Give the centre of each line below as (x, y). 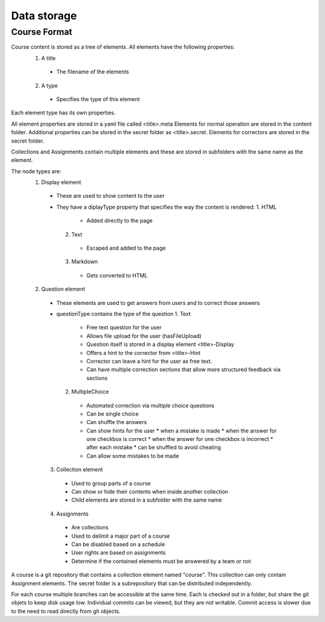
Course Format (42, 32)
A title (48, 58)
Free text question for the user (124, 327)
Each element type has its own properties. (63, 113)
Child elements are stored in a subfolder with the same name (147, 500)
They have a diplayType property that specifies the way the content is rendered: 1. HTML (166, 207)
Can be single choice (113, 414)
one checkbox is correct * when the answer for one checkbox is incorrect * (180, 439)
